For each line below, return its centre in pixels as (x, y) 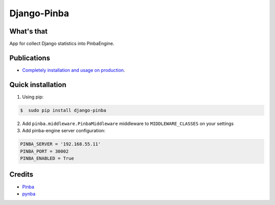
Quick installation (38, 85)
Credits (21, 175)
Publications (30, 58)
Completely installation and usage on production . (74, 70)
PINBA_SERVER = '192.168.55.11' (61, 144)
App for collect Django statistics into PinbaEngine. (62, 44)
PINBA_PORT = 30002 (44, 151)
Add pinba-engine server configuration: (64, 131)
